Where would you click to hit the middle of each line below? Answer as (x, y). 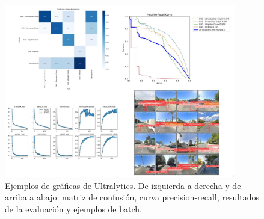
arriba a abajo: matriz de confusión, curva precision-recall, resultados (132, 197)
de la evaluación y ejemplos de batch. (73, 208)
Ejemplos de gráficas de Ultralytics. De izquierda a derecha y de (123, 185)
